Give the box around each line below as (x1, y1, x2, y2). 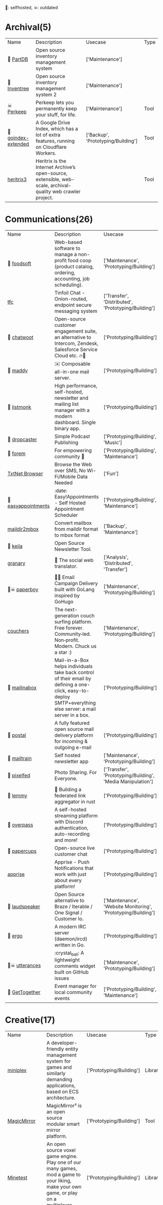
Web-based (54, 239, 82, 245)
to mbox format (54, 532, 90, 539)
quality (35, 188, 51, 195)
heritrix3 (7, 176, 27, 182)
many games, (46, 1165, 78, 1172)
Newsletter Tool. (54, 545, 92, 552)
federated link (54, 792, 86, 799)
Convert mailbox (54, 520, 92, 526)
